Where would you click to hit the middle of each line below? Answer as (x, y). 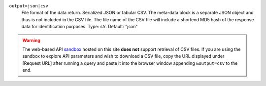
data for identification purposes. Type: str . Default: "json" (80, 27)
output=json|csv (29, 6)
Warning (31, 40)
